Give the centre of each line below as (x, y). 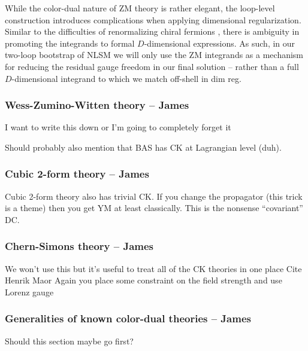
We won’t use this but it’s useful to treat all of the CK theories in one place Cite (153, 268)
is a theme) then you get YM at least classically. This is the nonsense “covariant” (154, 208)
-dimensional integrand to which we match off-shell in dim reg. (126, 78)
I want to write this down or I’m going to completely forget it (118, 127)
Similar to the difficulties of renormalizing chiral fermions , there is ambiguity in (152, 31)
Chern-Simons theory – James (79, 246)
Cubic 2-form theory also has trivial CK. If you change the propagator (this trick (154, 196)
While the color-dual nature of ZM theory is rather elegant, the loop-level (140, 8)
